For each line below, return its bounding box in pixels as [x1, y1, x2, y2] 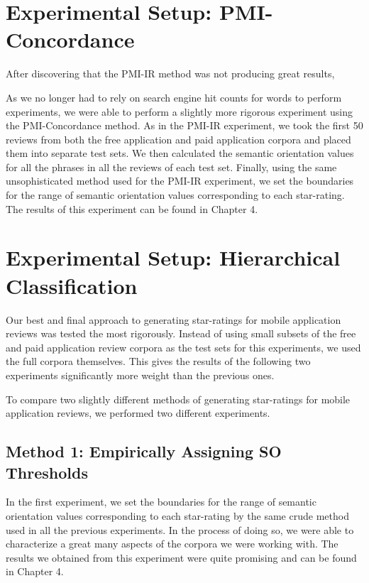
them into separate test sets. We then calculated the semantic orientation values [6, 146, 354, 160]
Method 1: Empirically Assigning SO [6, 440, 282, 462]
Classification [6, 271, 138, 300]
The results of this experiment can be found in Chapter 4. [6, 201, 258, 216]
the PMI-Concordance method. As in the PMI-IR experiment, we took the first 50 [6, 118, 363, 133]
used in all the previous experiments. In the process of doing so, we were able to [6, 522, 354, 537]
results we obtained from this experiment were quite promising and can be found [6, 550, 357, 565]
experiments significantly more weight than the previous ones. [6, 367, 275, 382]
